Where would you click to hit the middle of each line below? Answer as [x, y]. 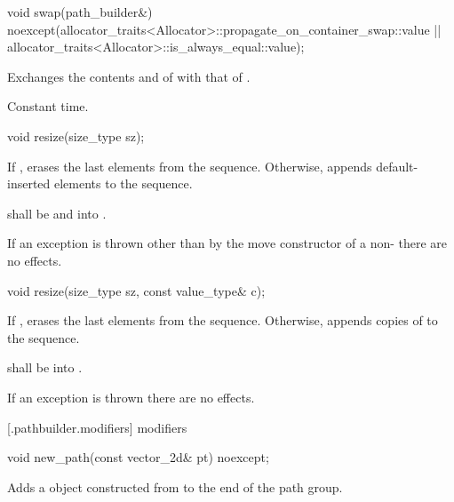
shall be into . [45, 367]
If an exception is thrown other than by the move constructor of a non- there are [227, 243]
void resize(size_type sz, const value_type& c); [136, 290]
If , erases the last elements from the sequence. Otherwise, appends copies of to [223, 320]
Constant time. [48, 106]
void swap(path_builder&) [80, 12]
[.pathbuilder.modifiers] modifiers [97, 427]
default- [397, 166]
